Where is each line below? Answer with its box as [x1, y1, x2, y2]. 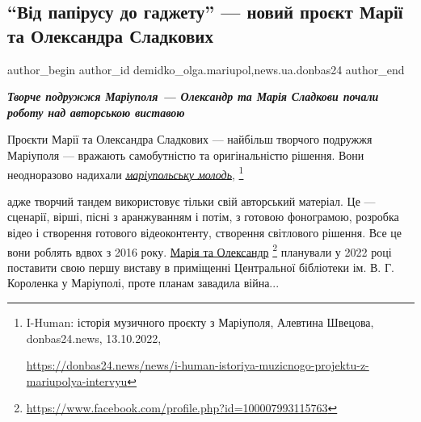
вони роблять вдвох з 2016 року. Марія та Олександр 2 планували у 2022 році [7, 240, 392, 260]
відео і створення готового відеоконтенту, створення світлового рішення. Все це [7, 224, 402, 240]
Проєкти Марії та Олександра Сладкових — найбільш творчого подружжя [7, 131, 373, 148]
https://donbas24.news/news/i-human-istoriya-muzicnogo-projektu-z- [26, 357, 369, 374]
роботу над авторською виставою [7, 103, 185, 120]
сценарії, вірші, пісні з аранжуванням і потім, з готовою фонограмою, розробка [7, 208, 399, 225]
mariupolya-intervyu [26, 372, 128, 389]
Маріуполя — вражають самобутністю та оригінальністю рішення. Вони [7, 146, 364, 163]
